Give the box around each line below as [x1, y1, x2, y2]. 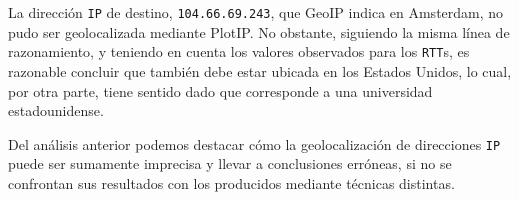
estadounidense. [8, 100, 104, 121]
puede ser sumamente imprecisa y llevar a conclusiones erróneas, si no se [8, 153, 452, 174]
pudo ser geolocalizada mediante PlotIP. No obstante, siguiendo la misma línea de [8, 21, 510, 42]
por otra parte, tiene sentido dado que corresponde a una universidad [8, 80, 433, 101]
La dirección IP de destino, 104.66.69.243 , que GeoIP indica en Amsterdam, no [8, 2, 504, 22]
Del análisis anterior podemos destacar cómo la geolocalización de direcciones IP [8, 133, 501, 154]
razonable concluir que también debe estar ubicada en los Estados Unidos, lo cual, [8, 60, 512, 81]
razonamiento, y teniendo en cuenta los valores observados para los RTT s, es [8, 41, 470, 62]
